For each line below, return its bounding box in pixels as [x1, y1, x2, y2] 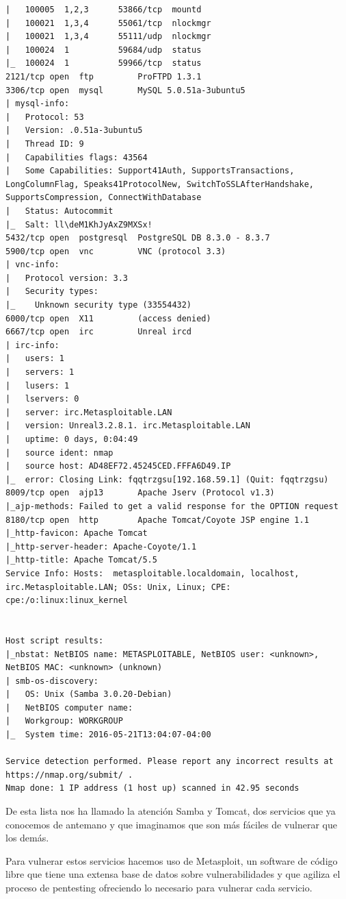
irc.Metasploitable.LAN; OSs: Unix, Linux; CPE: [5, 582, 231, 592]
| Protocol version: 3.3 [5, 273, 128, 283]
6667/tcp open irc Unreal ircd [5, 327, 192, 337]
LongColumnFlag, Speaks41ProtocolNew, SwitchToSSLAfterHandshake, [5, 179, 315, 189]
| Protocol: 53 [5, 112, 84, 122]
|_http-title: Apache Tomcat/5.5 [5, 555, 157, 565]
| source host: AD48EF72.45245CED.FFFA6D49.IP [5, 461, 231, 471]
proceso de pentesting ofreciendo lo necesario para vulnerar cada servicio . [5, 880, 312, 894]
